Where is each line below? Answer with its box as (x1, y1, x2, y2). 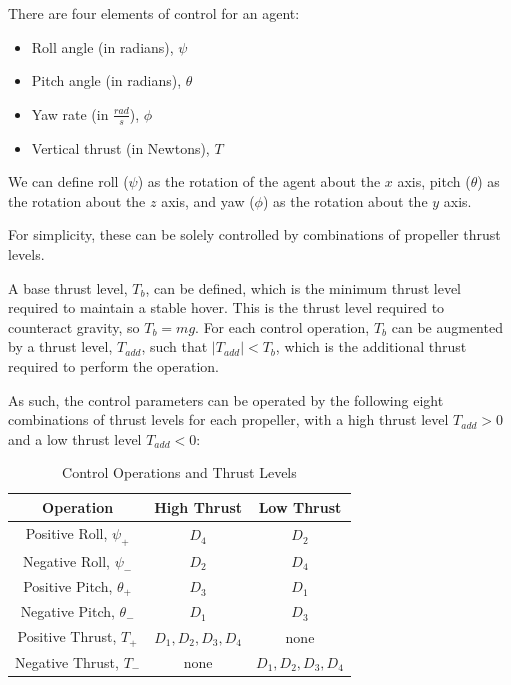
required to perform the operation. (8, 355, 220, 376)
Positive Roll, (25, 522, 108, 543)
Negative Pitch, (20, 601, 115, 622)
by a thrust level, (8, 336, 113, 357)
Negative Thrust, (15, 651, 119, 672)
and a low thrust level (8, 428, 142, 449)
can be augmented (391, 316, 503, 337)
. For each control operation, (195, 316, 370, 337)
